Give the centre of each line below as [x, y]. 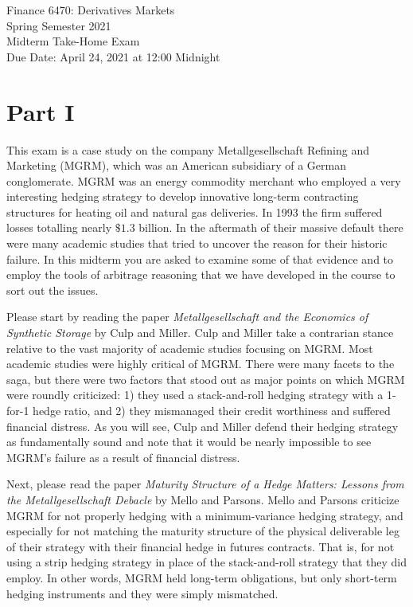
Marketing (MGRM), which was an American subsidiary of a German [177, 165]
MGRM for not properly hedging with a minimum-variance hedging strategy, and [205, 515]
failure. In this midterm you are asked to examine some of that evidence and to [200, 258]
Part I [41, 111]
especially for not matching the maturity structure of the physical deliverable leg [203, 531]
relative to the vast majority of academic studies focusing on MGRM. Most [190, 348]
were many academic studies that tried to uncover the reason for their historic [197, 243]
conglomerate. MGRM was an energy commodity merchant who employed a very [204, 180]
